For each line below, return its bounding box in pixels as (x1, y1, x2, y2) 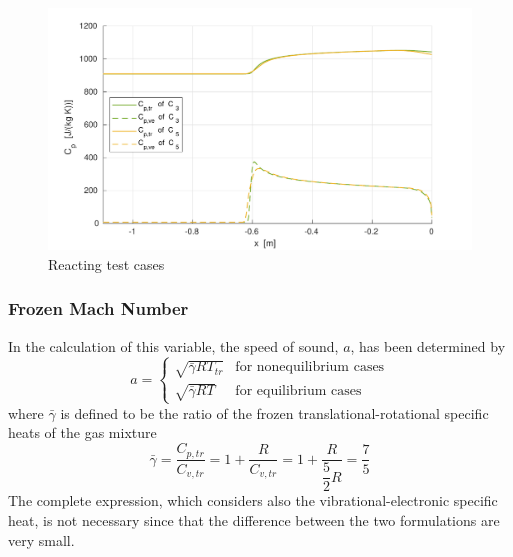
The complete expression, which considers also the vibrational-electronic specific (8, 490, 498, 511)
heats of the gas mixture (8, 422, 157, 443)
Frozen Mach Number (8, 296, 189, 321)
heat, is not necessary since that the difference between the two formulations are (8, 510, 500, 531)
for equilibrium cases (235, 383, 362, 398)
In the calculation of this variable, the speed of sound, (8, 335, 339, 356)
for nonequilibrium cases (235, 360, 385, 375)
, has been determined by (350, 335, 506, 356)
